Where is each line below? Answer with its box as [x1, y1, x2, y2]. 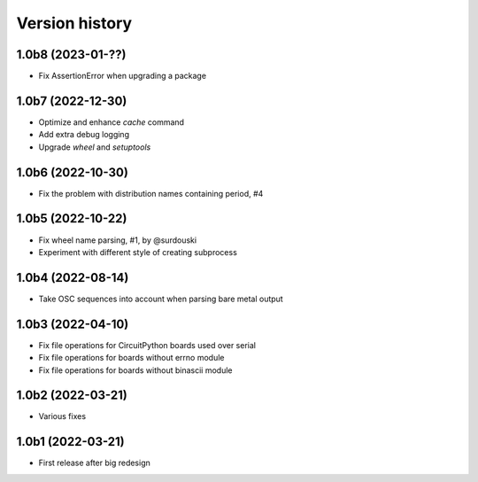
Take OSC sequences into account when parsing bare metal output [38, 293, 283, 304]
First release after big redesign [38, 457, 150, 469]
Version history [16, 13, 133, 33]
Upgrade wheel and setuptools [38, 142, 151, 152]
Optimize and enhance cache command [38, 116, 185, 128]
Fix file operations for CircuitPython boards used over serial [38, 339, 257, 350]
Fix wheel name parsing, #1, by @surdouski [38, 235, 197, 245]
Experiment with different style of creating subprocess [38, 246, 238, 257]
